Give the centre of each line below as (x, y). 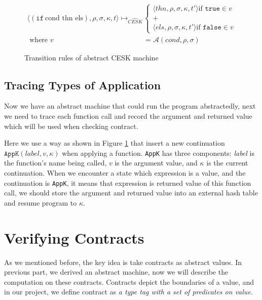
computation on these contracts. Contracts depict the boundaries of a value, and (129, 281)
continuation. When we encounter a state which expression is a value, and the (125, 173)
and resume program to (41, 202)
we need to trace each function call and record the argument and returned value (128, 116)
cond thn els (64, 18)
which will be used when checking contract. (71, 126)
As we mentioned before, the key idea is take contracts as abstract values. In (123, 262)
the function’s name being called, (55, 163)
